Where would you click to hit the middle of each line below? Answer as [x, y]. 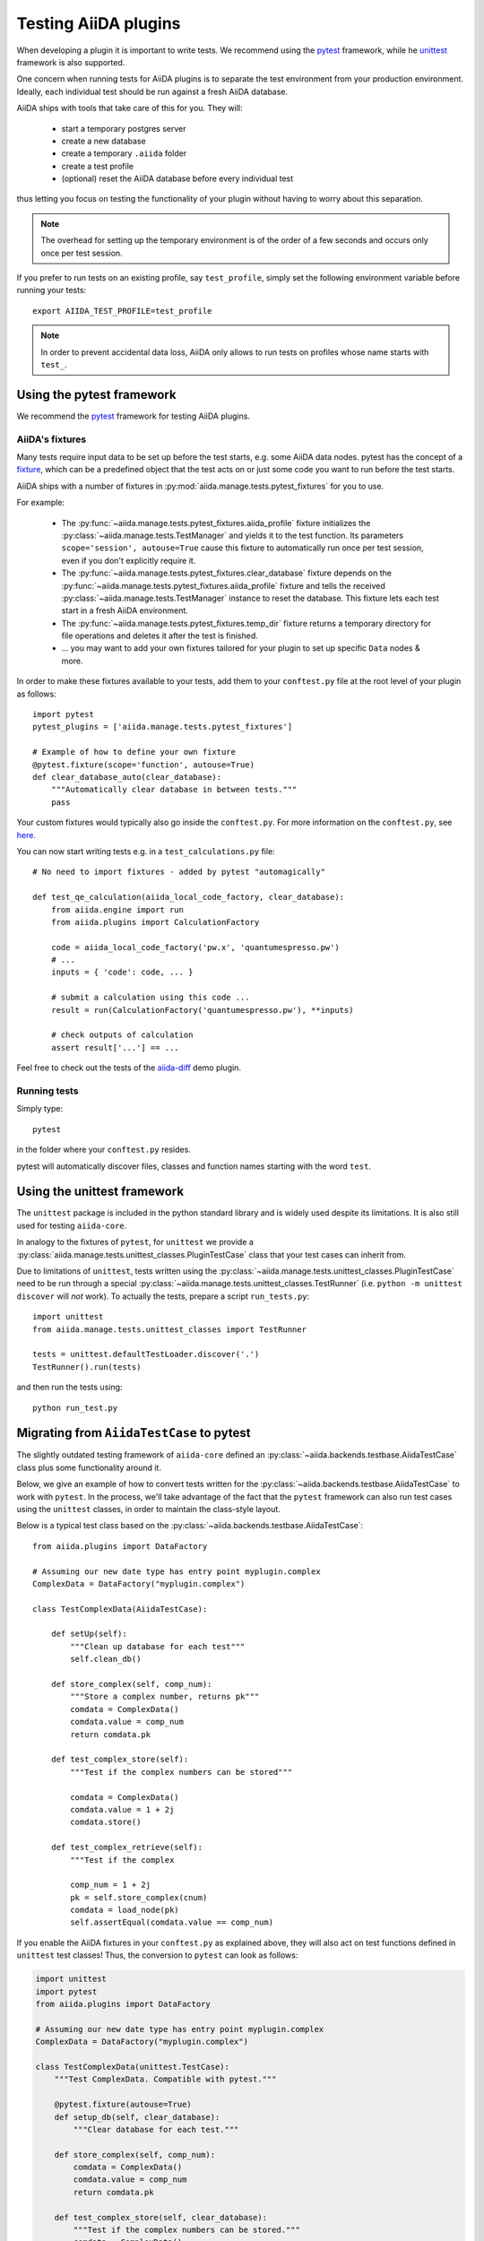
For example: [41, 503]
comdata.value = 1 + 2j [122, 1809]
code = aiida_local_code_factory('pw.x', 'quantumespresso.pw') [195, 947]
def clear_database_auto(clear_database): [127, 777]
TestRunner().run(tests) [87, 1367]
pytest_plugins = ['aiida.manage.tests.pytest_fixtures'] [163, 727]
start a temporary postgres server [124, 128]
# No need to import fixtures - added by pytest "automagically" [179, 872]
